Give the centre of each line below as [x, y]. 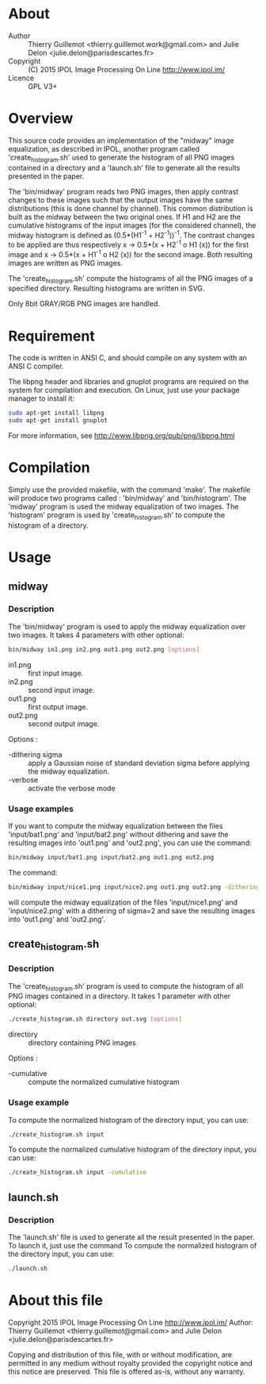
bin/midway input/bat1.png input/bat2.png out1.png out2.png [111, 857]
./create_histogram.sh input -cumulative [78, 1173]
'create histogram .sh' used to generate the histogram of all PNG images [122, 158]
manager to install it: [42, 398]
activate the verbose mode [72, 788]
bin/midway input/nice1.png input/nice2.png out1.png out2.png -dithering [134, 887]
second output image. [64, 724]
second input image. [61, 690]
